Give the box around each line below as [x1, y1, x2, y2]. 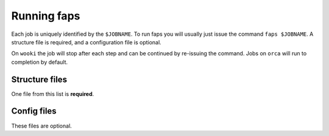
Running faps [11, 9, 80, 22]
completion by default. [11, 58, 68, 66]
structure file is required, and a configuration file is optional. [11, 38, 161, 46]
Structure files [11, 74, 67, 84]
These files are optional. [11, 122, 73, 129]
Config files [11, 106, 57, 117]
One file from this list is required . [11, 90, 94, 97]
